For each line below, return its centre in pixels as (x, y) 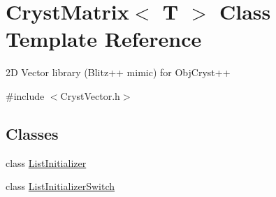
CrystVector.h (90, 95)
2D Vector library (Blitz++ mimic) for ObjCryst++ (118, 72)
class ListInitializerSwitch (60, 186)
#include (25, 95)
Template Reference (104, 39)
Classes (32, 133)
